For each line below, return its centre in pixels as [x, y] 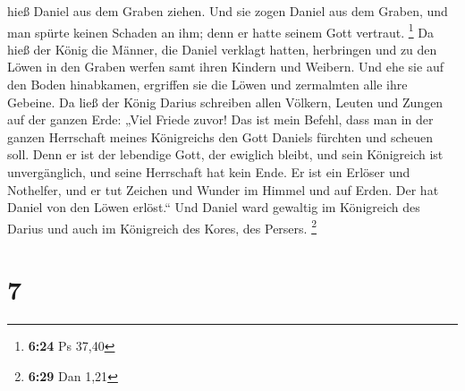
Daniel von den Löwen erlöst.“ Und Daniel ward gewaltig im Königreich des [214, 207]
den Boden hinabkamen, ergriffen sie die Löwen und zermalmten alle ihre [207, 85]
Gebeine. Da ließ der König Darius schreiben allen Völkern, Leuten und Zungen [225, 102]
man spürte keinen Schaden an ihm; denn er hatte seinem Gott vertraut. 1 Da [220, 30]
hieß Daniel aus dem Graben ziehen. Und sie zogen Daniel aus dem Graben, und [228, 11]
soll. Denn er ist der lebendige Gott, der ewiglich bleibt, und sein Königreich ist [225, 154]
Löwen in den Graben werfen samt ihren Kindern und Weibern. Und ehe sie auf [225, 67]
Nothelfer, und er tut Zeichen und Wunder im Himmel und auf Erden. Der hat [223, 189]
